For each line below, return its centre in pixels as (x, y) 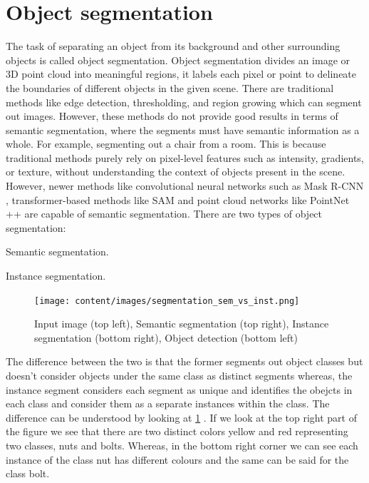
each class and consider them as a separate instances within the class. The (168, 403)
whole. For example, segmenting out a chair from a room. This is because (166, 144)
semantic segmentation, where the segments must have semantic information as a (183, 129)
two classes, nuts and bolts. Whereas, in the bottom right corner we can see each (182, 446)
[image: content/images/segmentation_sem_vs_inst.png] (167, 301)
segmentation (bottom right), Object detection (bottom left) (166, 337)
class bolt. (28, 473)
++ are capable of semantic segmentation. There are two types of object (164, 214)
